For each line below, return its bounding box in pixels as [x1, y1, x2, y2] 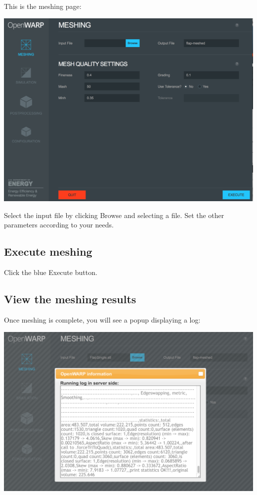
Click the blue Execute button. [4, 267, 97, 277]
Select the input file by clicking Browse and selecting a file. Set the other [4, 210, 224, 220]
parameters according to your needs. [4, 220, 114, 230]
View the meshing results [4, 291, 136, 307]
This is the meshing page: [4, 1, 82, 11]
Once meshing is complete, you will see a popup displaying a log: [4, 315, 201, 325]
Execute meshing [4, 244, 92, 259]
